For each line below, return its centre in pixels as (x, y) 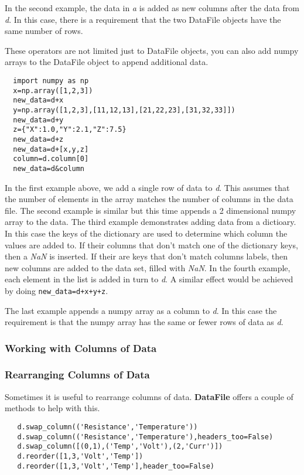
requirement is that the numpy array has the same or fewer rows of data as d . (144, 322)
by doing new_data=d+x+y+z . (57, 290)
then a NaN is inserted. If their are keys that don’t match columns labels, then (146, 256)
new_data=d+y (38, 120)
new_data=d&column (49, 168)
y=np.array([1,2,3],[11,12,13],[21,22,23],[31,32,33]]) (124, 110)
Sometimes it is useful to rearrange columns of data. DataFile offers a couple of (149, 396)
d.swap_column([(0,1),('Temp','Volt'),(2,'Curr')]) (120, 447)
